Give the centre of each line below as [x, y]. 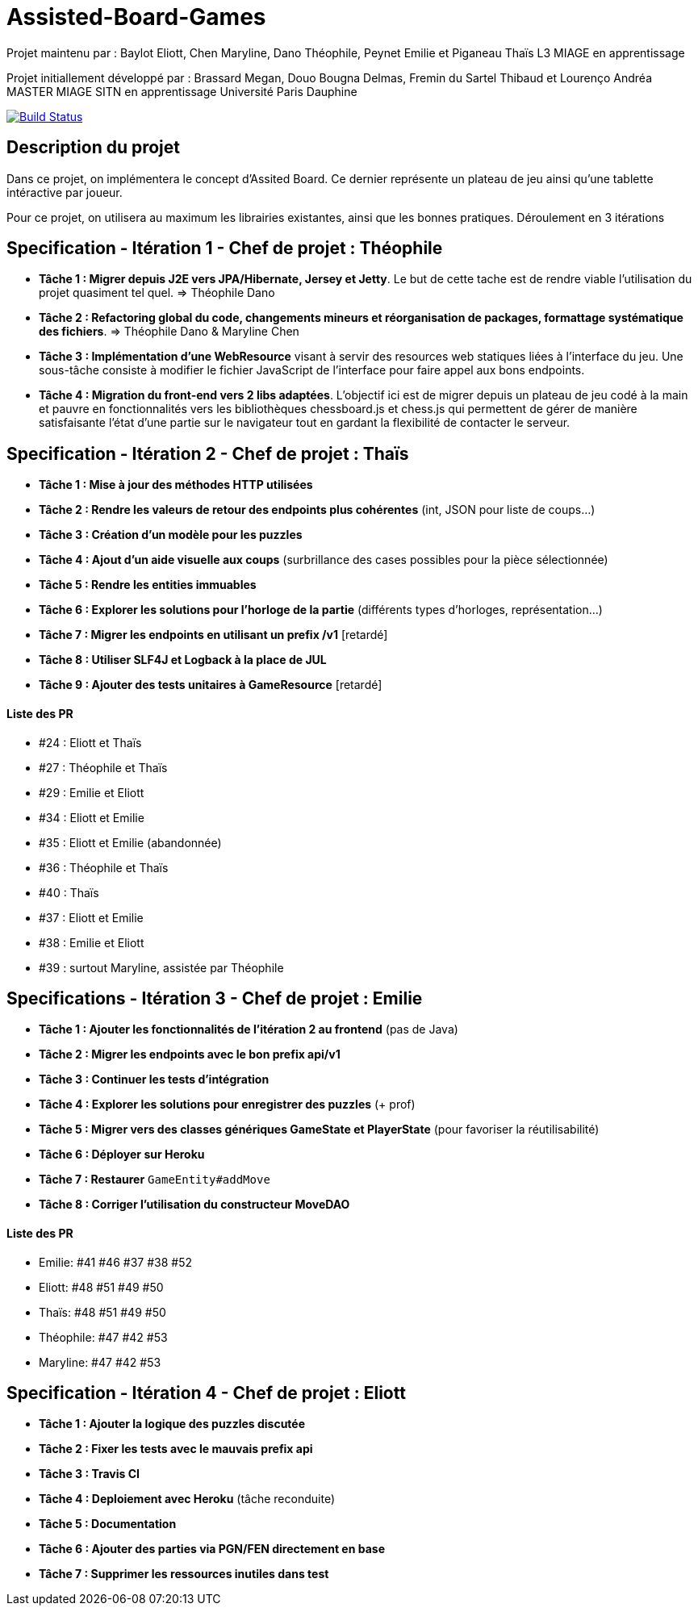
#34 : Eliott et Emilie [92, 817]
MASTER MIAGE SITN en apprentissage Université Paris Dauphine [182, 91]
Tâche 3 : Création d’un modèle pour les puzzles [171, 535]
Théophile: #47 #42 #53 [103, 1337]
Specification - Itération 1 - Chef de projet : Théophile [225, 248]
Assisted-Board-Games [136, 17]
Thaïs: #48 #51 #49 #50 [102, 1312]
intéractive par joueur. [65, 192]
